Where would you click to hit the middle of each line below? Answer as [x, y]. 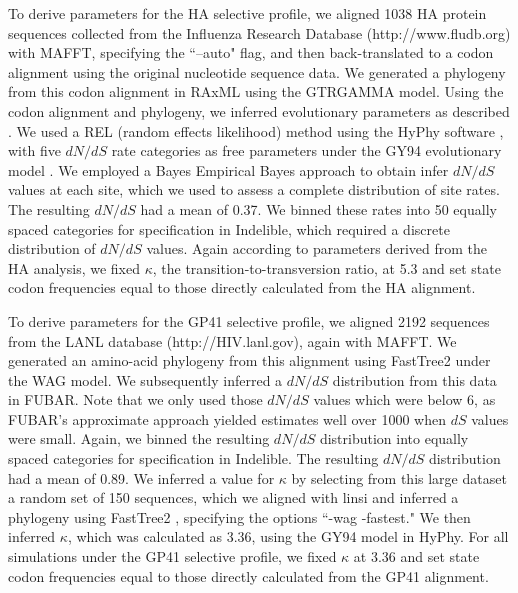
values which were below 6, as [404, 399]
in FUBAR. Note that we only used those [135, 399]
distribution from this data [414, 379]
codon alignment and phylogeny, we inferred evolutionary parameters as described [259, 110]
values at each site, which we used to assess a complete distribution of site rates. [254, 189]
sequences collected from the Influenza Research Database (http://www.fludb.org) [259, 32]
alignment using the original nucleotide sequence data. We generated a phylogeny [257, 71]
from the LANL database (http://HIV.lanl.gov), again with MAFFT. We [232, 340]
